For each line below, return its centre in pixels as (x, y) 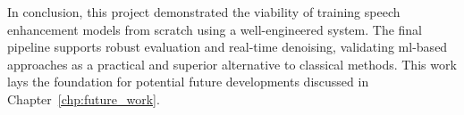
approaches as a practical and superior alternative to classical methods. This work (232, 64)
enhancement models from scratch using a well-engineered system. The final (215, 29)
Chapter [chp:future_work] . (84, 99)
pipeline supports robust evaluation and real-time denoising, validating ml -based (228, 47)
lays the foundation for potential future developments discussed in (188, 82)
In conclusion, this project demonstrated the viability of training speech (204, 12)
